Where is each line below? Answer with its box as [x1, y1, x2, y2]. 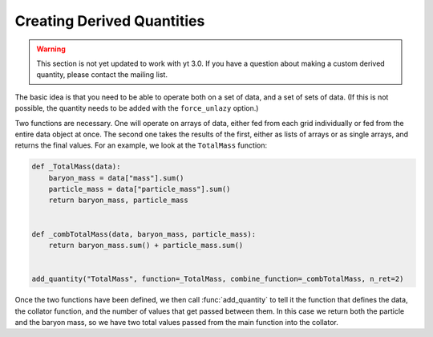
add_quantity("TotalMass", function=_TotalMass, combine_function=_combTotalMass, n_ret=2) [31, 274, 404, 284]
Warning [36, 44, 66, 54]
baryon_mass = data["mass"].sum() [48, 173, 184, 182]
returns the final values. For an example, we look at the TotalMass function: [14, 140, 268, 150]
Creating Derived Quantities [14, 12, 205, 30]
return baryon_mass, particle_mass [48, 196, 188, 205]
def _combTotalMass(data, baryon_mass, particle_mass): [31, 229, 257, 238]
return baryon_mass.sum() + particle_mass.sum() [48, 241, 244, 250]
